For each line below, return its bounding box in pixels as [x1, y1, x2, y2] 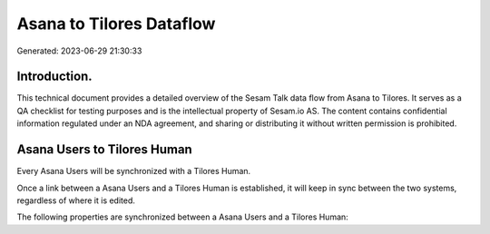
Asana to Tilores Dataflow [16, 14, 216, 34]
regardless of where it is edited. [16, 195, 136, 206]
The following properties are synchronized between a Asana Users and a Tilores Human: [16, 211, 348, 222]
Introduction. [16, 69, 93, 84]
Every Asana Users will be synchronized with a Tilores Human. [16, 166, 251, 177]
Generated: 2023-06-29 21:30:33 [16, 45, 142, 56]
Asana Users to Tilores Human [16, 141, 192, 158]
